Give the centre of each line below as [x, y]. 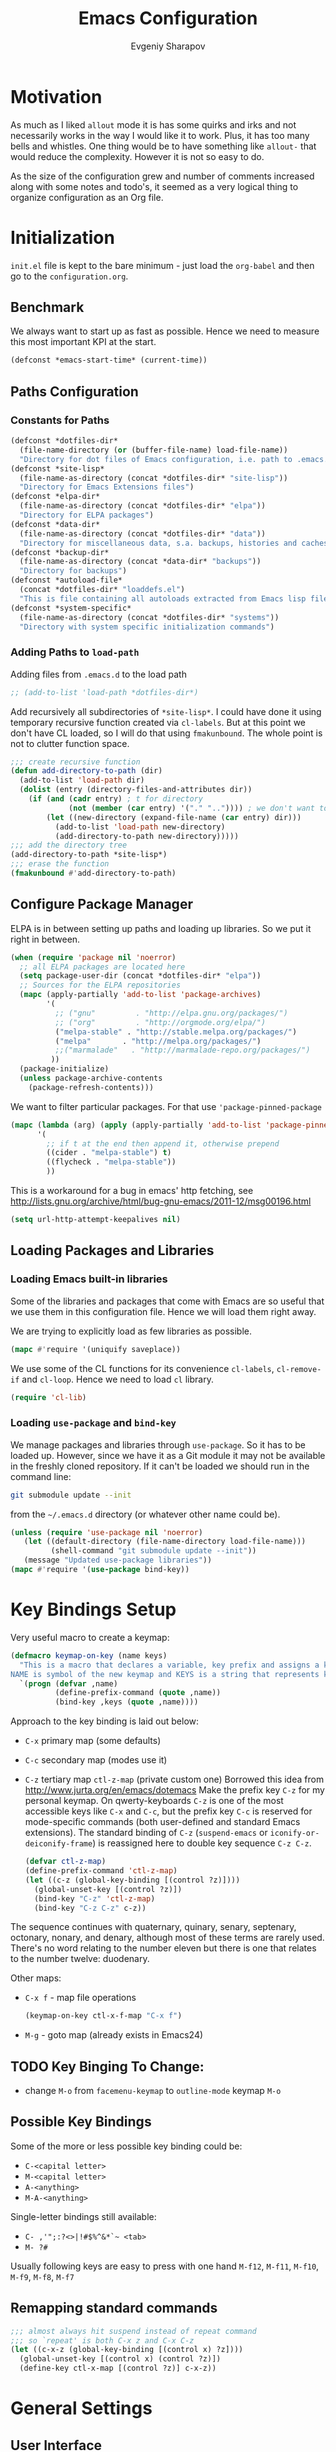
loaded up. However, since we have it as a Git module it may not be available [168, 1455]
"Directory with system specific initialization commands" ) [147, 627]
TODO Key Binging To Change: [107, 2066]
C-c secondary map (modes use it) [96, 1760]
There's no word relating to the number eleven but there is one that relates [163, 1948]
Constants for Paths [60, 420]
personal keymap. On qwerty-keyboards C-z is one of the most [154, 1801]
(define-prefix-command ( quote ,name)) [138, 1693]
